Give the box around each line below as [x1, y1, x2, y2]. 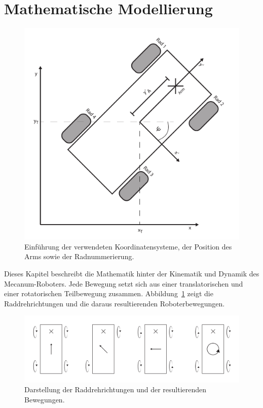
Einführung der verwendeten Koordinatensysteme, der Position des [24, 241, 232, 252]
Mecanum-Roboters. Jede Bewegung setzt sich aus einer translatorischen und [4, 278, 243, 289]
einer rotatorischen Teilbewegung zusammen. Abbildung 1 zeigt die [4, 288, 213, 299]
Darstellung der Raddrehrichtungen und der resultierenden [24, 384, 207, 395]
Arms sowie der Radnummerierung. [24, 251, 134, 262]
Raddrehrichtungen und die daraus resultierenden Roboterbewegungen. [4, 298, 225, 308]
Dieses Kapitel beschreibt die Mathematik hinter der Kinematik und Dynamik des [4, 268, 259, 279]
